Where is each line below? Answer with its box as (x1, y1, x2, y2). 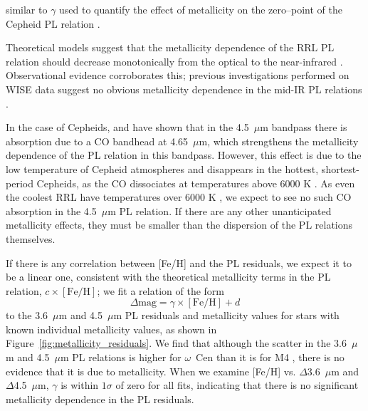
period (6, 175, 33, 190)
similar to (6, 2, 48, 16)
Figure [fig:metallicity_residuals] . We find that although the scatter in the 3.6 (6, 335, 347, 350)
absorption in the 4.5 (6, 203, 97, 218)
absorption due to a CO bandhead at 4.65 (6, 133, 189, 148)
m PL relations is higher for (60, 350, 182, 365)
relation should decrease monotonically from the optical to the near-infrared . (6, 53, 343, 68)
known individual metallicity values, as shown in (6, 321, 217, 336)
